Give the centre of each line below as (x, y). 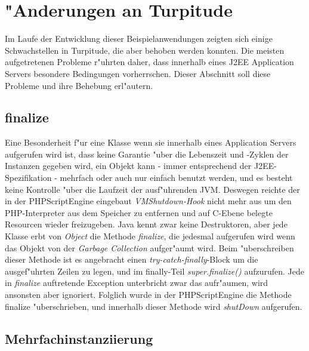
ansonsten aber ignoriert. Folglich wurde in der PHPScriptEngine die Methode (148, 295)
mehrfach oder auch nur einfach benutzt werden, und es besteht (176, 178)
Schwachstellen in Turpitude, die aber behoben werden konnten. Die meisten (145, 50)
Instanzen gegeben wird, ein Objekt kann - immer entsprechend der (128, 166)
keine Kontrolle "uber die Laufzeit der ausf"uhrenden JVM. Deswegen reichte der (152, 189)
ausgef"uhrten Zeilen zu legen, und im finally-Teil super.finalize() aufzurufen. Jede (154, 271)
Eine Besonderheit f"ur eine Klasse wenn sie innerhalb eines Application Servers (151, 142)
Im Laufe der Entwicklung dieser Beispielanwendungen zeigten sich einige (139, 39)
